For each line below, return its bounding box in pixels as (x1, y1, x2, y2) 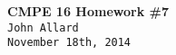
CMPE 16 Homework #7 (7, 2, 169, 20)
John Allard (7, 21, 79, 34)
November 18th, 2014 (7, 36, 132, 50)
